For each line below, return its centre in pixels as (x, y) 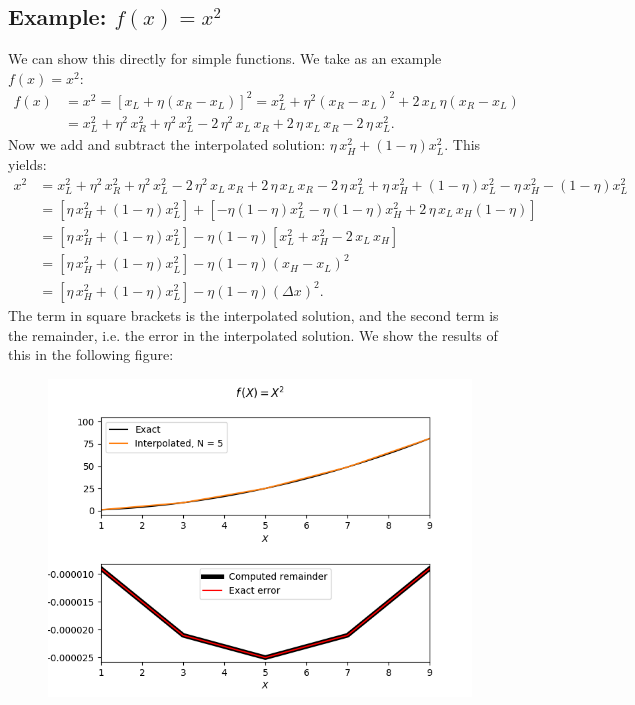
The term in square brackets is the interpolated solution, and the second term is (253, 314)
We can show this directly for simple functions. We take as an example (225, 58)
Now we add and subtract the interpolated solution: (167, 144)
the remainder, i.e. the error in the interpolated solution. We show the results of (253, 334)
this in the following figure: (91, 354)
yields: (27, 163)
